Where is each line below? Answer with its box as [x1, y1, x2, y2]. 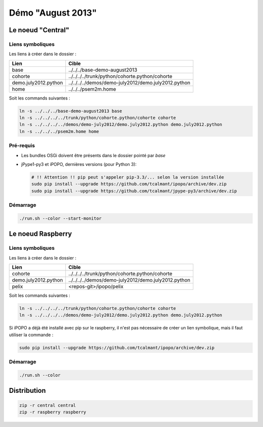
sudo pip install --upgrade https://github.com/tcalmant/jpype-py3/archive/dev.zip [31, 188, 237, 194]
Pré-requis [9, 142, 35, 149]
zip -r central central [19, 403, 76, 408]
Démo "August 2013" [9, 7, 97, 18]
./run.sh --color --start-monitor [19, 215, 102, 221]
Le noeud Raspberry [9, 230, 72, 238]
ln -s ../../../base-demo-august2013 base [19, 108, 122, 114]
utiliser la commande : [9, 332, 54, 338]
